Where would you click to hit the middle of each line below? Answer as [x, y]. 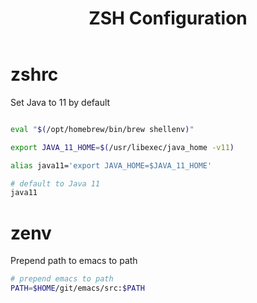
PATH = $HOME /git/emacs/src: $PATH [77, 288]
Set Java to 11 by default [60, 102]
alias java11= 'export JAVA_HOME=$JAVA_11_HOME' [111, 165]
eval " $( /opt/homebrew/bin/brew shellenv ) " [102, 129]
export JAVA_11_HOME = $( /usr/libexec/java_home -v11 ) [122, 147]
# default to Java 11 [55, 183]
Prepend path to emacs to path [74, 261]
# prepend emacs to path [62, 279]
